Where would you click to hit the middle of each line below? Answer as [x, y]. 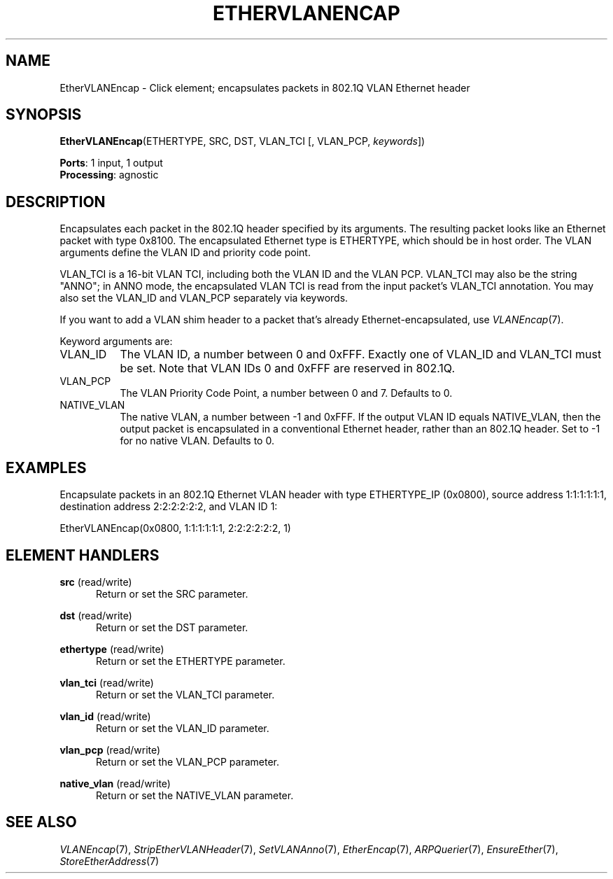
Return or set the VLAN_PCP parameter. [188, 761]
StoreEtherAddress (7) [110, 861]
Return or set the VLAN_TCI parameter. [185, 694]
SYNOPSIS [44, 115]
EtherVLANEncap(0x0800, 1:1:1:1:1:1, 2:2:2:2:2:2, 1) [175, 528]
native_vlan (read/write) [115, 783]
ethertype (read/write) [112, 649]
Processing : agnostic [109, 175]
